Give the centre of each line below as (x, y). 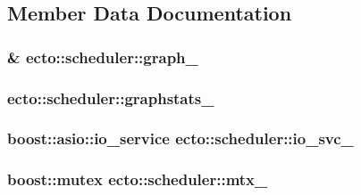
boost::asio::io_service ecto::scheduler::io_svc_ (180, 138)
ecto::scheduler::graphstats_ (111, 97)
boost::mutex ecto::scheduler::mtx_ (138, 179)
